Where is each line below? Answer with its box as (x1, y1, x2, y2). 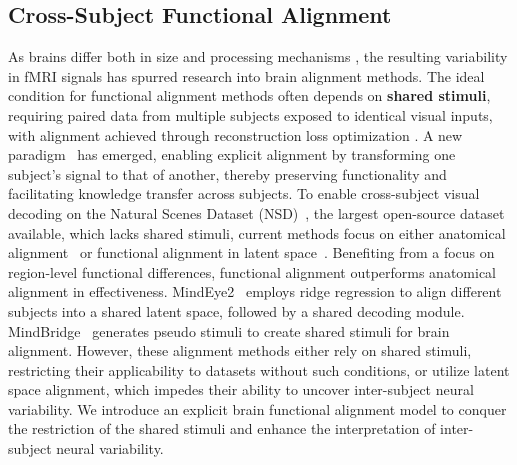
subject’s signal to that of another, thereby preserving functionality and (8, 163, 447, 184)
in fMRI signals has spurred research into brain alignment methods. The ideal (8, 65, 485, 86)
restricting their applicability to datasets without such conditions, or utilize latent (8, 359, 510, 380)
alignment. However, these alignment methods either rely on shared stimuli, (8, 340, 472, 361)
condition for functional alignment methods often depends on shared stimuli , (8, 85, 491, 106)
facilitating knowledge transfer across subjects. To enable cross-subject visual (8, 183, 480, 204)
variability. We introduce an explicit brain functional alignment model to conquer (8, 398, 507, 419)
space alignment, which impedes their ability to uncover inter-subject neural (8, 379, 474, 400)
